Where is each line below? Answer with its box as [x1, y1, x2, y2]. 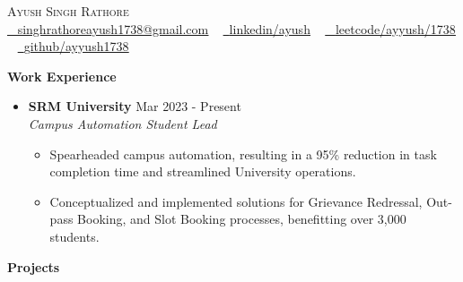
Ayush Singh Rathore [7, 2, 129, 20]
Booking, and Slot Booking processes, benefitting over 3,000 [77, 209, 406, 228]
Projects [7, 257, 60, 276]
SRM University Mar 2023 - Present [28, 97, 241, 115]
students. [49, 226, 100, 245]
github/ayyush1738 [23, 37, 129, 56]
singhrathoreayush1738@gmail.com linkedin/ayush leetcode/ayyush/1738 [17, 19, 456, 38]
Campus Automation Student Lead [28, 114, 217, 132]
